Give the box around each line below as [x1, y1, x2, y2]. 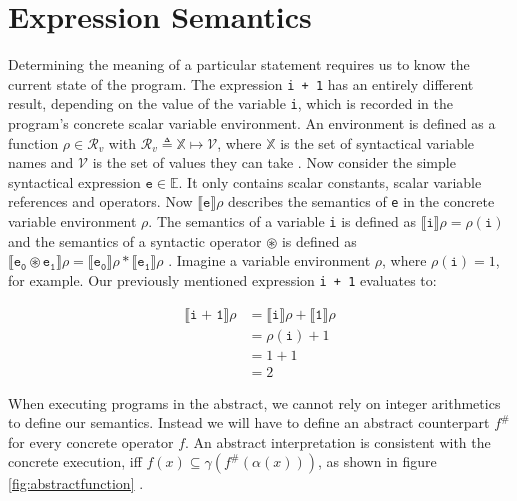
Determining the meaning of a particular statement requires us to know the [8, 54, 470, 75]
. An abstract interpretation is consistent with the [185, 431, 491, 452]
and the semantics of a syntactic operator [8, 230, 262, 251]
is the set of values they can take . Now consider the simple [92, 152, 456, 173]
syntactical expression [8, 171, 141, 192]
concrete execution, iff [8, 451, 142, 472]
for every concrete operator [8, 431, 174, 452]
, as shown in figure [317, 451, 437, 472]
